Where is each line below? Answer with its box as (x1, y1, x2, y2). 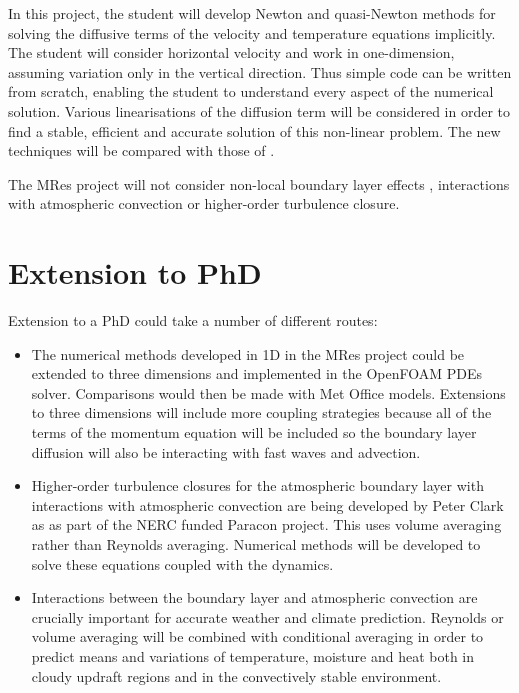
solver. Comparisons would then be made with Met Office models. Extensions (31, 382, 506, 403)
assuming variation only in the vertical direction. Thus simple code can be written (8, 61, 512, 82)
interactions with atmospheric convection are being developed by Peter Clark (31, 494, 504, 515)
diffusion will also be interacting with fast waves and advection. (31, 441, 421, 462)
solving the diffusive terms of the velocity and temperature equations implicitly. (8, 22, 496, 43)
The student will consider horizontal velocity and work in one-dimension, (8, 42, 455, 63)
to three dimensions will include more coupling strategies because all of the (31, 402, 492, 423)
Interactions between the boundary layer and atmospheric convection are (31, 587, 478, 608)
